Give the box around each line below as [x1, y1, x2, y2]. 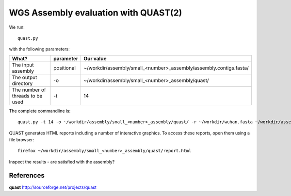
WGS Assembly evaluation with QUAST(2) [9, 7, 182, 18]
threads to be [12, 92, 43, 99]
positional [53, 65, 76, 71]
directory [12, 80, 33, 87]
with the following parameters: [9, 46, 70, 52]
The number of [12, 86, 46, 93]
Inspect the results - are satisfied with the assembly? [9, 159, 115, 164]
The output [12, 74, 37, 81]
